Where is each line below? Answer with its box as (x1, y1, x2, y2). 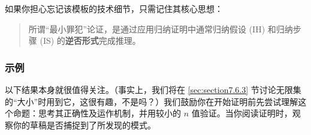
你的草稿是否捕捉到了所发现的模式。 (13, 118, 156, 131)
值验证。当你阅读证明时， (191, 107, 292, 119)
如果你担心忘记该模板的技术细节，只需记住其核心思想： (5, 2, 223, 14)
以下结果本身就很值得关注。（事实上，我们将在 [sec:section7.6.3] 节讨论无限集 (5, 83, 301, 95)
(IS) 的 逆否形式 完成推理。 (40, 34, 141, 47)
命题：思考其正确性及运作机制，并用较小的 (13, 107, 181, 119)
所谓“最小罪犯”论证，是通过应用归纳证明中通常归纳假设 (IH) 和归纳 (28, 22, 293, 35)
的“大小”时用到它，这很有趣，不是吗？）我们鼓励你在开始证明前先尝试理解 (5, 95, 298, 107)
